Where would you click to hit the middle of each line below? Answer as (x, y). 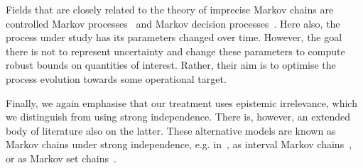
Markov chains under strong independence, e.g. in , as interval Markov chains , (179, 144)
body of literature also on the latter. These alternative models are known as (171, 130)
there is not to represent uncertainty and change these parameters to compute (175, 51)
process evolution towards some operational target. (116, 78)
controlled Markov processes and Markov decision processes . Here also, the (173, 23)
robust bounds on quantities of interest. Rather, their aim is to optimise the (171, 65)
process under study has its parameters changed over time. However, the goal (174, 37)
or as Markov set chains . (61, 158)
